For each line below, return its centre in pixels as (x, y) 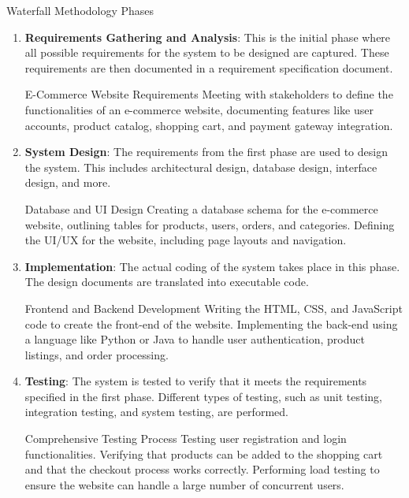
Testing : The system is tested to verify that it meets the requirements (196, 381)
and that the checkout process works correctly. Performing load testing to (202, 469)
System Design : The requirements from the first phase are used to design (206, 152)
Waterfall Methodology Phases (80, 10)
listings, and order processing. (97, 354)
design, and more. (68, 182)
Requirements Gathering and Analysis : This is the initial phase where (208, 37)
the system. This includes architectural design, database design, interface (201, 167)
